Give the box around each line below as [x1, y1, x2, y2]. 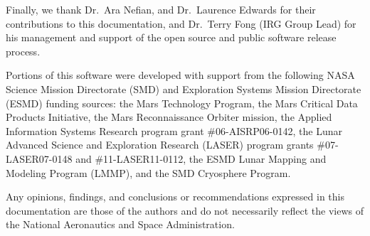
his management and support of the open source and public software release [6, 30, 337, 45]
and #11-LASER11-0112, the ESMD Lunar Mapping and [75, 151, 327, 166]
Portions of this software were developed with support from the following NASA [6, 68, 355, 82]
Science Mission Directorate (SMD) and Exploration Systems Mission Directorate [6, 81, 361, 96]
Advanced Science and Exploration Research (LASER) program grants [6, 137, 314, 152]
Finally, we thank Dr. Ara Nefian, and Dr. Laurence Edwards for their [6, 2, 316, 16]
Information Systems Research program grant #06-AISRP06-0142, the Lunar [6, 123, 342, 138]
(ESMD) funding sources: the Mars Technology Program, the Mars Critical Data [6, 95, 358, 110]
